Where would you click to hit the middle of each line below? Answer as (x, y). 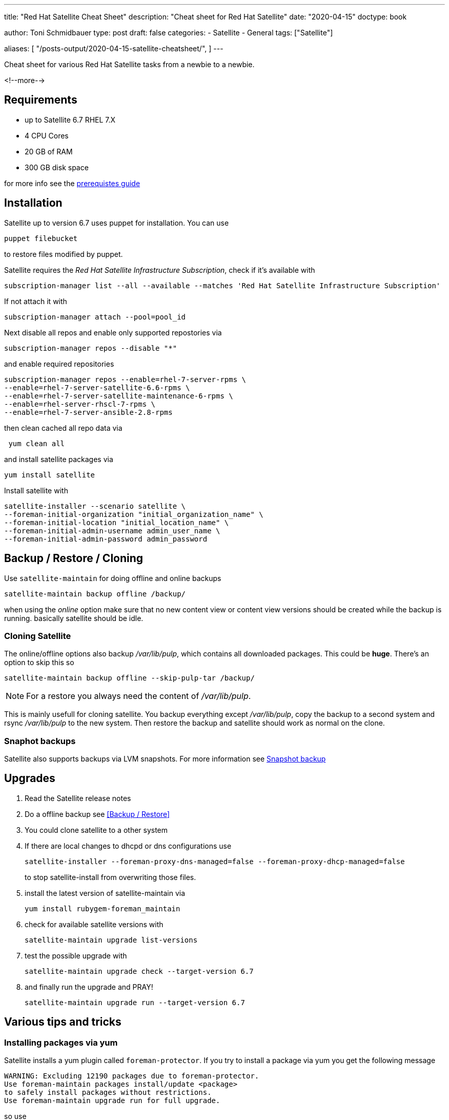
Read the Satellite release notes (78, 798)
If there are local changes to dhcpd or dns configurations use (128, 846)
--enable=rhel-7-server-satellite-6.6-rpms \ (97, 387)
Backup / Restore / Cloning (74, 558)
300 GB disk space (57, 167)
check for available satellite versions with (94, 924)
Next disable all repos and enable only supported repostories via (113, 332)
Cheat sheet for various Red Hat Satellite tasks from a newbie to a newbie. (129, 64)
